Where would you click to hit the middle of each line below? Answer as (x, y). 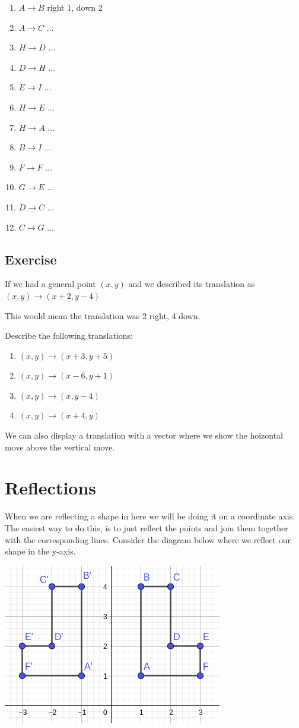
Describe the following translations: (69, 335)
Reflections (51, 488)
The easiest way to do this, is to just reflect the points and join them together (147, 527)
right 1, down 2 (75, 7)
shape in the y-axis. (40, 551)
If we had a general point (50, 284)
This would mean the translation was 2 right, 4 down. (103, 315)
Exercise (31, 259)
